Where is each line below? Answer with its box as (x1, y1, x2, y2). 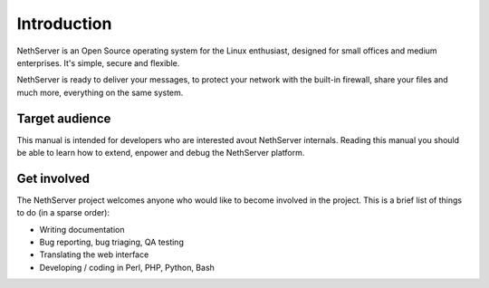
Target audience (16, 110, 111, 126)
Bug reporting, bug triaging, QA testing (39, 236, 185, 248)
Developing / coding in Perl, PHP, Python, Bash (39, 262, 215, 273)
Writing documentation (39, 224, 125, 235)
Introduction (16, 14, 112, 34)
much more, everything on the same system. (16, 87, 184, 98)
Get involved (16, 170, 91, 186)
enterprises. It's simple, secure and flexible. (16, 57, 180, 68)
